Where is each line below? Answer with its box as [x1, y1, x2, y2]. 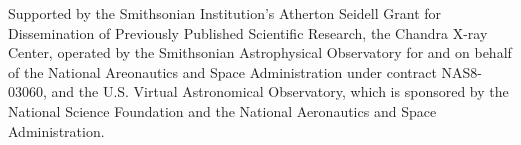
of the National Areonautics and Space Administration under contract [8, 61, 437, 82]
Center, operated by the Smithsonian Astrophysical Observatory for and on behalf [8, 42, 512, 63]
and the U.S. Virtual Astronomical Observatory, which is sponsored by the [51, 81, 509, 102]
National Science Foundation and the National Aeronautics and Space [8, 100, 437, 121]
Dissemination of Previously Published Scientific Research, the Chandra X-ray [8, 22, 488, 43]
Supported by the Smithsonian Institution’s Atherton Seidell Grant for [8, 3, 442, 23]
